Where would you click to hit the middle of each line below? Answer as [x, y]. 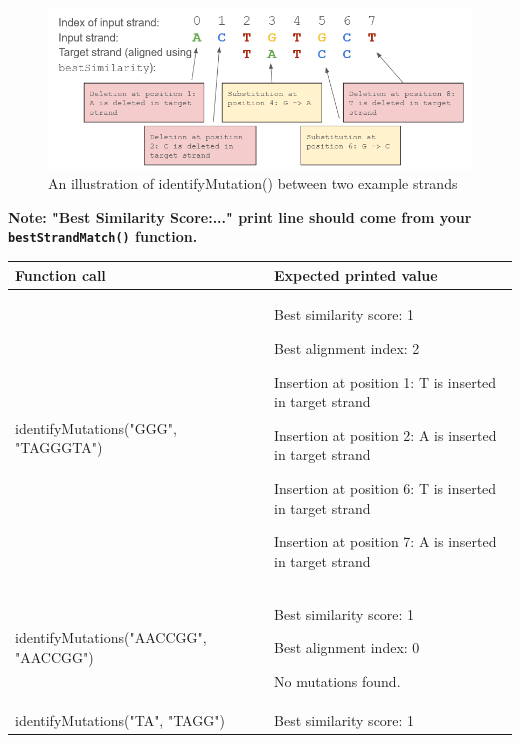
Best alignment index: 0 [347, 647]
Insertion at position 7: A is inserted [385, 541]
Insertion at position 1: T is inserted [385, 381]
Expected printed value [356, 274]
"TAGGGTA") [59, 447]
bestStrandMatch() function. [103, 236]
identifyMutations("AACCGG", [111, 637]
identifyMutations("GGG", [96, 427]
